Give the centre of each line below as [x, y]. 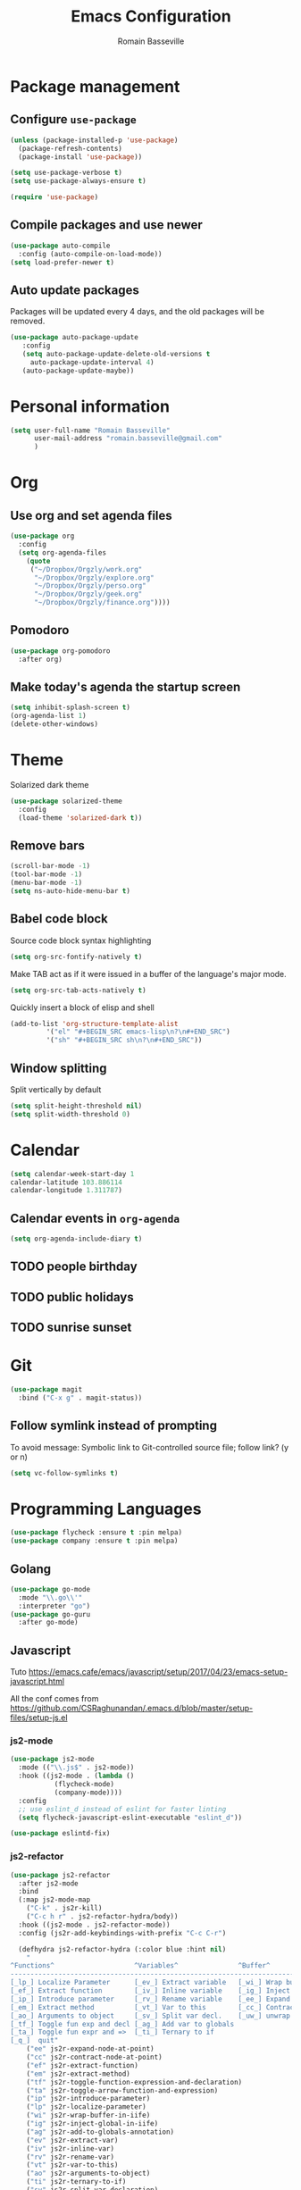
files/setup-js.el [39, 1718]
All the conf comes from [54, 1699]
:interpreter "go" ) [54, 1606]
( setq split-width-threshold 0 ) [70, 1114]
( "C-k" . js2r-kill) [64, 1909]
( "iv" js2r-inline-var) [71, 2148]
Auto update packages [75, 290]
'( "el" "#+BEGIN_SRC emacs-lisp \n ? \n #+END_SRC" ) [138, 1032]
